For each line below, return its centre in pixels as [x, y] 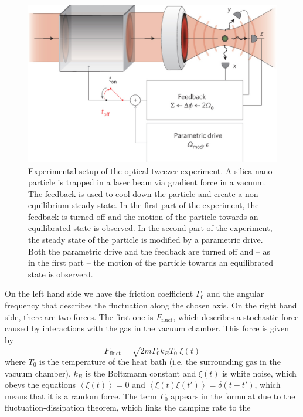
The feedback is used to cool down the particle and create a [135, 193]
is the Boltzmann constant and [141, 373]
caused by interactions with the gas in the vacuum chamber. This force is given [147, 328]
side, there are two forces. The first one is [79, 316]
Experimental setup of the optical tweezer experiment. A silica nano [150, 170]
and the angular [235, 294]
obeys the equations [40, 384]
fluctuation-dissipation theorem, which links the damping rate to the [128, 407]
